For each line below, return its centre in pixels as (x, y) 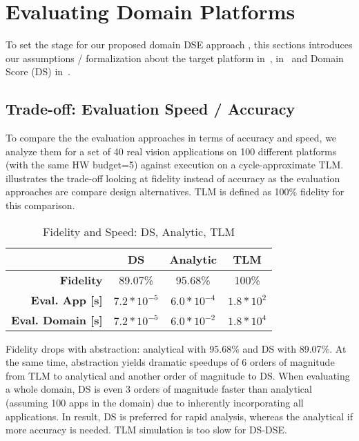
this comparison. (40, 205)
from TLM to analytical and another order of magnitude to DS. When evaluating (178, 375)
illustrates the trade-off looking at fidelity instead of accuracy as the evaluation (173, 178)
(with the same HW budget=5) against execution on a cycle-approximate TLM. (175, 165)
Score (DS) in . (38, 71)
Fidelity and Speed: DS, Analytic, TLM (139, 231)
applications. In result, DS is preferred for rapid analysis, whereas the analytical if (179, 416)
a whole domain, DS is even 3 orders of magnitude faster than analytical (159, 389)
